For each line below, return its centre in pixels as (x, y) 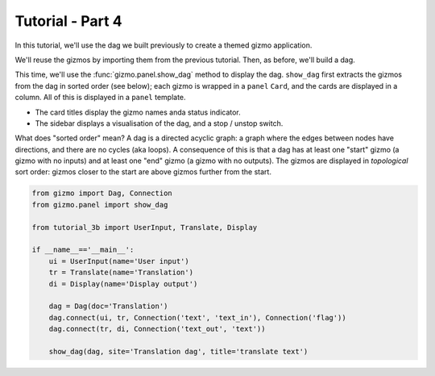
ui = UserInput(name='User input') (119, 261)
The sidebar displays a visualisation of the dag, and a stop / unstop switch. (159, 123)
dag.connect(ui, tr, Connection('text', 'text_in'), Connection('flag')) (197, 318)
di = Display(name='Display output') (123, 284)
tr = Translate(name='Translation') (121, 273)
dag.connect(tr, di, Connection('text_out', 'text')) (157, 329)
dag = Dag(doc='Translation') (108, 306)
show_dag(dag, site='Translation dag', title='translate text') (178, 351)
